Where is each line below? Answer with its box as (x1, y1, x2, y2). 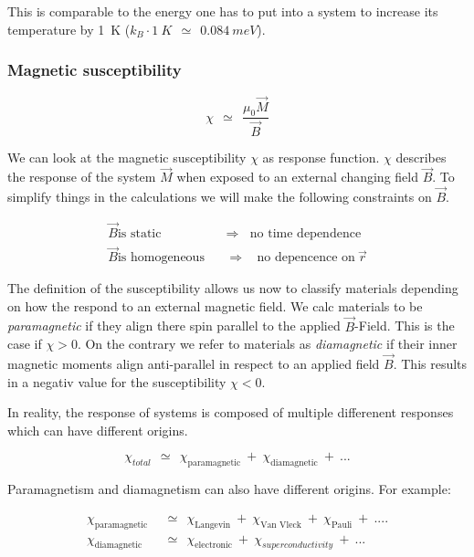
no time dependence (249, 226, 362, 240)
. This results (393, 354, 468, 373)
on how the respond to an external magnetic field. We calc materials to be (7, 296, 423, 315)
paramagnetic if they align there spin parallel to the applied (7, 316, 341, 335)
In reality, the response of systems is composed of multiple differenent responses (7, 403, 454, 422)
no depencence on (257, 251, 355, 265)
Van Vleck (260, 520, 302, 530)
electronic (195, 541, 233, 551)
